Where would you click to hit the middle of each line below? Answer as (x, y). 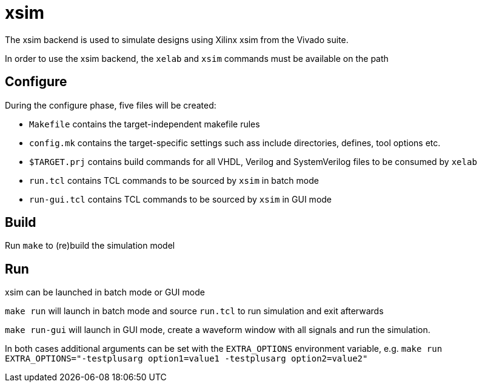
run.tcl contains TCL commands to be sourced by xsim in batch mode (174, 180)
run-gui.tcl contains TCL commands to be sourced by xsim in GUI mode (181, 199)
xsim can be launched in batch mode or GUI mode (105, 292)
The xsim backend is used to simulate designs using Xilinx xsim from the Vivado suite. (177, 39)
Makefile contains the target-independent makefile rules (145, 124)
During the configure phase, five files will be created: (111, 105)
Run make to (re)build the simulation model (90, 246)
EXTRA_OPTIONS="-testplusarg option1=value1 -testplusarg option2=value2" (186, 359)
